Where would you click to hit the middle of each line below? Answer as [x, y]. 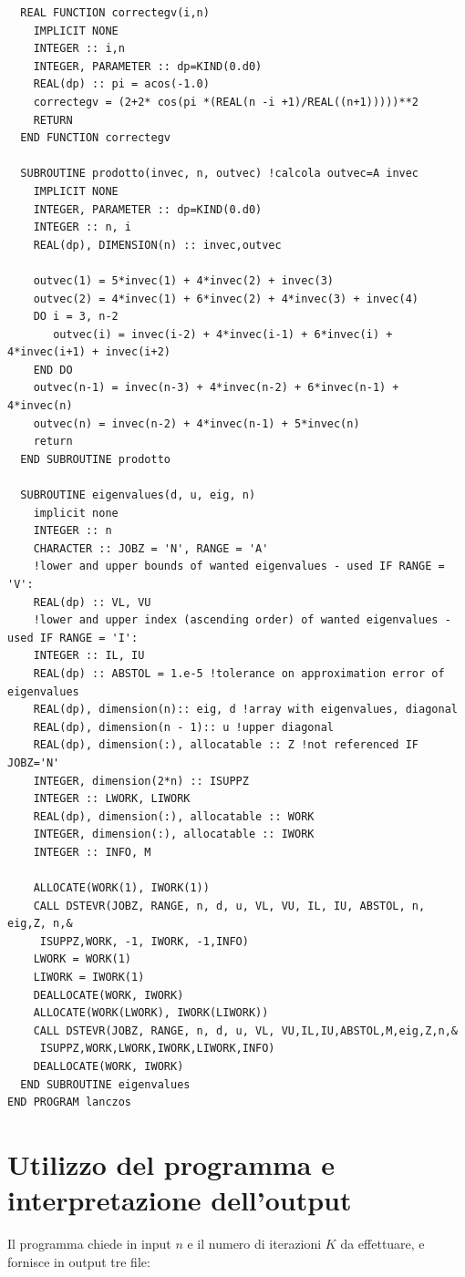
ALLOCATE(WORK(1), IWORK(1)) [121, 888]
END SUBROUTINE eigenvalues [105, 1084]
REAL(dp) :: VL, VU [92, 602]
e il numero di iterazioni [254, 1244]
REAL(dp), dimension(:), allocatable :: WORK [174, 816]
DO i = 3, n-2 [76, 317]
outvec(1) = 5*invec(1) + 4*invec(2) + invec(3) [183, 280]
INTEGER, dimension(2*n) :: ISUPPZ [141, 781]
